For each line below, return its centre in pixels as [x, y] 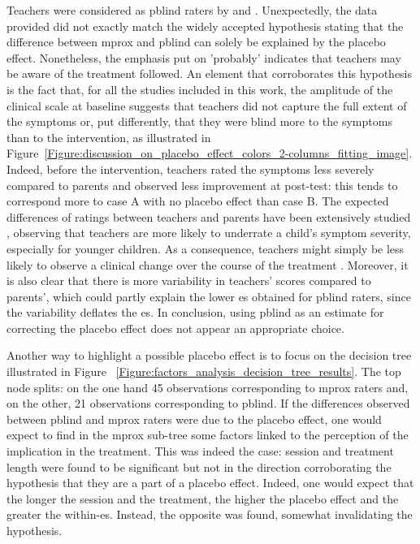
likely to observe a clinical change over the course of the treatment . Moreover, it [208, 264]
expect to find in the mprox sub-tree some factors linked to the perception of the [208, 435]
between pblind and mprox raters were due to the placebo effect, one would [194, 419]
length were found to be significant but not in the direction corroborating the [199, 466]
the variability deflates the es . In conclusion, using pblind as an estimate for [195, 312]
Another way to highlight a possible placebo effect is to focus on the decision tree [209, 355]
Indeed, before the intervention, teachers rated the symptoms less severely [191, 168]
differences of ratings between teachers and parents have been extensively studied [209, 216]
